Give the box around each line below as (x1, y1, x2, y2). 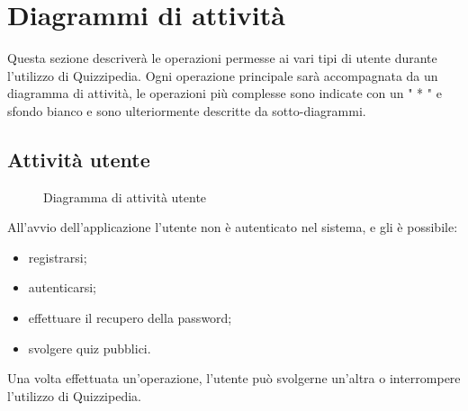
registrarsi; (28, 247, 87, 266)
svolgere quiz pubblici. (28, 338, 151, 357)
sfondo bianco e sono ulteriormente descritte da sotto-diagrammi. (7, 101, 366, 120)
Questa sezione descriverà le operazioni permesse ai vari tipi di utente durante (7, 49, 437, 67)
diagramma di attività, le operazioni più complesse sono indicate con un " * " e (7, 84, 442, 103)
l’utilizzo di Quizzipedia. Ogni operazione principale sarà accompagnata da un (7, 66, 438, 85)
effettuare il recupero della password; (28, 308, 232, 327)
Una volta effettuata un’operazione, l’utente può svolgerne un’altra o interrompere (7, 369, 461, 388)
